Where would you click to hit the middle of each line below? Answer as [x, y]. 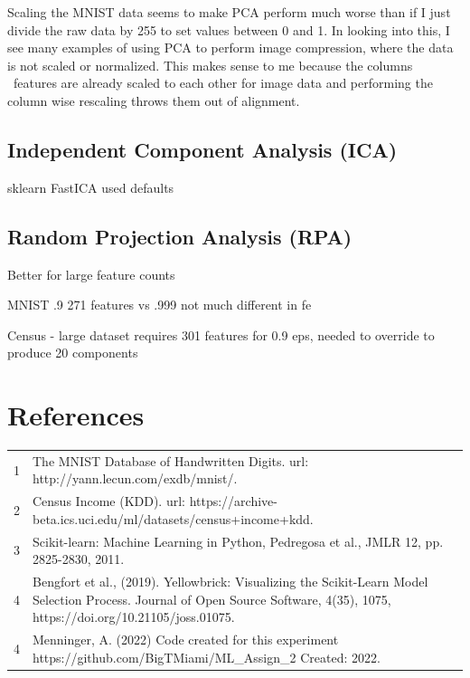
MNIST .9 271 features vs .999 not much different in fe [160, 305]
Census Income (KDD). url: [109, 501]
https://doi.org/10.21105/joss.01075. [134, 617]
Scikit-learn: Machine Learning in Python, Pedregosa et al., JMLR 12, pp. [238, 541]
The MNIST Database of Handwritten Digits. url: [171, 460]
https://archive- [233, 501]
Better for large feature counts [91, 274]
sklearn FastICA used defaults [91, 187]
